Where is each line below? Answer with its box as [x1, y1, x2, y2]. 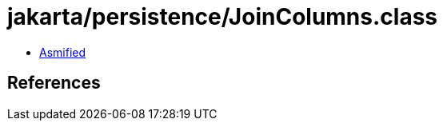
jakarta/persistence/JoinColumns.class [7, 3, 438, 30]
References [7, 73, 101, 93]
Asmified [39, 45, 86, 59]
